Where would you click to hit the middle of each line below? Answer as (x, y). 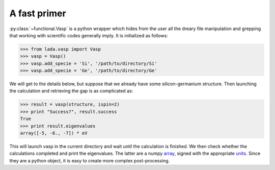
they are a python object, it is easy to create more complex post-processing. (90, 160)
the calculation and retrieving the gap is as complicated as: (71, 91)
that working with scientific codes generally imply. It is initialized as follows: (89, 35)
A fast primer (38, 13)
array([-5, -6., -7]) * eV (54, 133)
